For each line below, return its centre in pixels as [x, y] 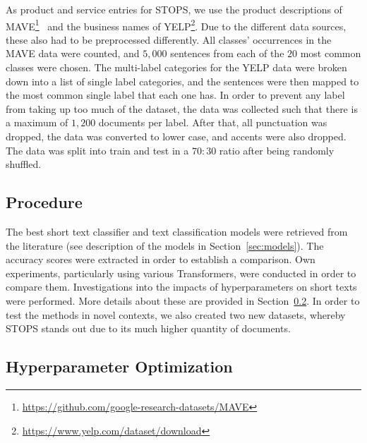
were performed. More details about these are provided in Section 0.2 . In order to [183, 300]
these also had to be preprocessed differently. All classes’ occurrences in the [169, 39]
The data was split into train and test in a [97, 150]
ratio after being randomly [277, 150]
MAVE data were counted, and [73, 53]
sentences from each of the [227, 53]
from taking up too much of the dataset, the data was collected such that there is [182, 108]
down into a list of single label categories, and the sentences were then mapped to [182, 81]
